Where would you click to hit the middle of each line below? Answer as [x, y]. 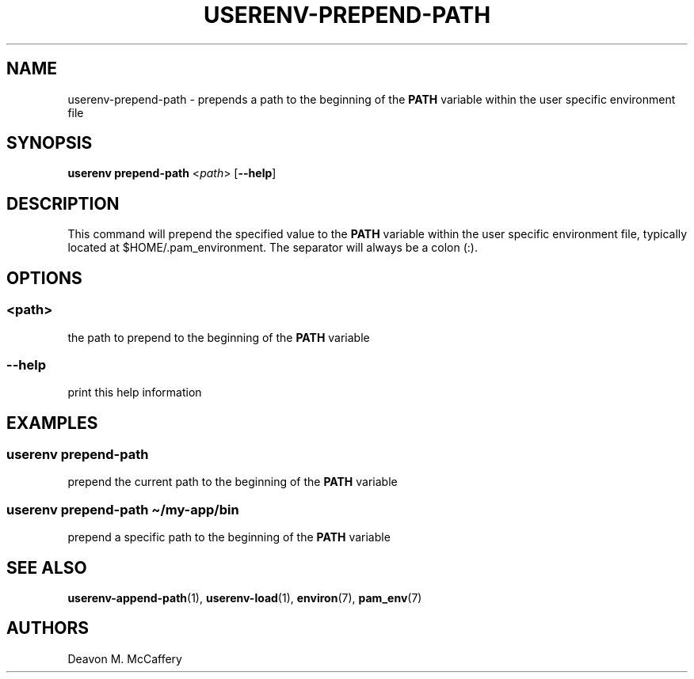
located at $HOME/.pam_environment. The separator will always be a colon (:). [273, 248]
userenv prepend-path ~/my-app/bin [123, 509]
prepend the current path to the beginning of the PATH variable [233, 482]
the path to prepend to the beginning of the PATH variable [219, 337]
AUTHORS [48, 628]
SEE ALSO [47, 567]
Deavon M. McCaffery [125, 658]
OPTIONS [44, 278]
